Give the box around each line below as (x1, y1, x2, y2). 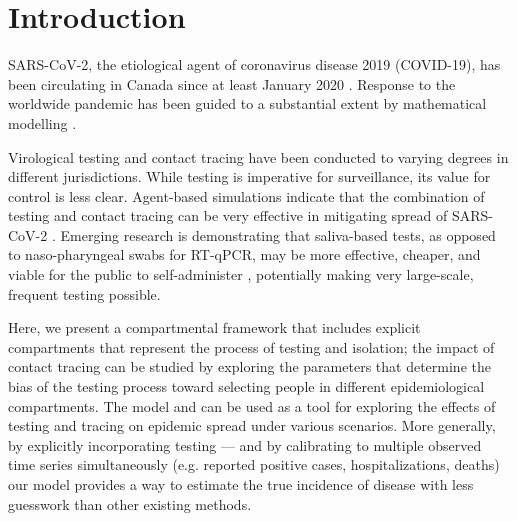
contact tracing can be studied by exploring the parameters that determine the (8, 356, 491, 377)
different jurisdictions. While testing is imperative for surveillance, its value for (8, 166, 491, 187)
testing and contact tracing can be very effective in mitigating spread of (8, 205, 448, 226)
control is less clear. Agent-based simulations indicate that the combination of (8, 185, 485, 206)
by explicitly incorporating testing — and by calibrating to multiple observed (8, 434, 482, 455)
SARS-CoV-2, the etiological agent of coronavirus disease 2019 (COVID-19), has (8, 54, 501, 75)
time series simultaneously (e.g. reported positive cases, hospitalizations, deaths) (8, 454, 500, 475)
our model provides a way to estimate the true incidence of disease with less (8, 474, 474, 494)
